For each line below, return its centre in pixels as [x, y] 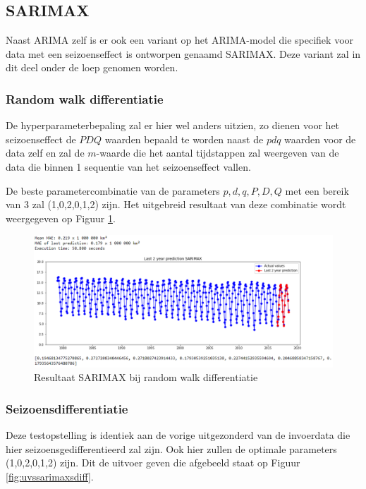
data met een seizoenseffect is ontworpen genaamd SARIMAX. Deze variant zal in [183, 53]
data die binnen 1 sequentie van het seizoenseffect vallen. [128, 166]
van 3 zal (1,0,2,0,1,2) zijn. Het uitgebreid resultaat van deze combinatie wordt [176, 204]
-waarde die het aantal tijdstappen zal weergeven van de [218, 153]
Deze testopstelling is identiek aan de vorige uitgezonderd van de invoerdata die [178, 434]
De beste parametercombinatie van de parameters [113, 190]
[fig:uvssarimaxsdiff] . [50, 476]
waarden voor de [320, 139]
